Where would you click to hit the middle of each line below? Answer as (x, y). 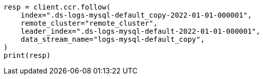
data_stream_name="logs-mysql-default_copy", (113, 39)
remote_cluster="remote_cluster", (89, 23)
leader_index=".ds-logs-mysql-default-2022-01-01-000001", (140, 31)
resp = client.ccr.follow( (57, 7)
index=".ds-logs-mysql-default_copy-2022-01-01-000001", (136, 15)
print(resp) (27, 55)
